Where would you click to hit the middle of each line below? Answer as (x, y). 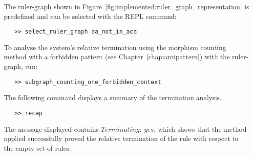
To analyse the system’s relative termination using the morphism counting (115, 47)
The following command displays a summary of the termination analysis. (113, 97)
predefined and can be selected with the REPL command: (90, 16)
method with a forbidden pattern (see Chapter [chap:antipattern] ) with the (117, 57)
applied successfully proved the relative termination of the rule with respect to (121, 138)
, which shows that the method (200, 129)
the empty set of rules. (38, 147)
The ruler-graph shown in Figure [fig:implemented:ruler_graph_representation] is (126, 6)
